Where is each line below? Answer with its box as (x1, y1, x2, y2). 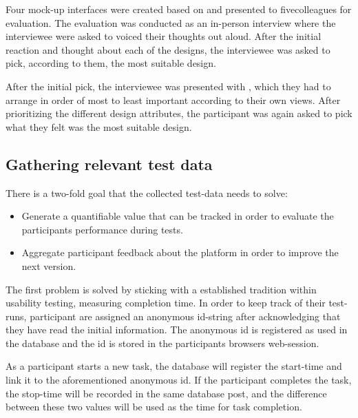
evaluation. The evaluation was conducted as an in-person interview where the (6, 15, 336, 30)
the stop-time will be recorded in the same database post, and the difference (6, 386, 327, 400)
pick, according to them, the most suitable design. (6, 56, 216, 70)
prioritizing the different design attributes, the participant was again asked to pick (6, 106, 352, 121)
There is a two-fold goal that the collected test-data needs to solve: (6, 185, 288, 200)
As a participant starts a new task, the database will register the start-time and (6, 359, 342, 373)
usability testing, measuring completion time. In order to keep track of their (6, 295, 326, 310)
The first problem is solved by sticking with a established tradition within (6, 282, 317, 296)
